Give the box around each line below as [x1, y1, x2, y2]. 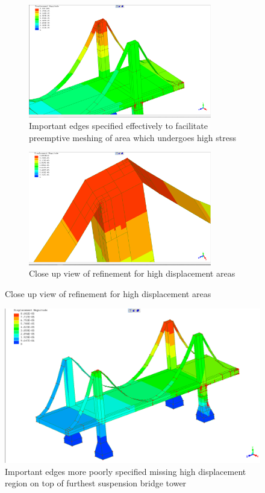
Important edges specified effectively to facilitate [29, 119, 208, 132]
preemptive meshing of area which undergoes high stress [29, 131, 236, 143]
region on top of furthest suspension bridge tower [5, 477, 187, 489]
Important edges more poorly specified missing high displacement [5, 465, 246, 477]
